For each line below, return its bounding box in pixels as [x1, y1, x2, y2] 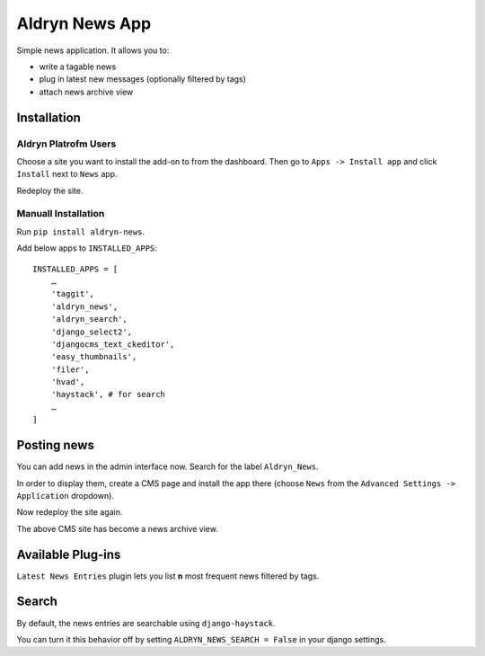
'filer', [50, 364, 90, 375]
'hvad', [50, 377, 85, 387]
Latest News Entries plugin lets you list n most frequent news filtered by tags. [16, 571, 320, 581]
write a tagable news [39, 61, 117, 72]
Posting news [16, 438, 94, 453]
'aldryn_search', [50, 315, 128, 324]
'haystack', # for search [50, 389, 166, 400]
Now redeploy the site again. [16, 507, 123, 518]
